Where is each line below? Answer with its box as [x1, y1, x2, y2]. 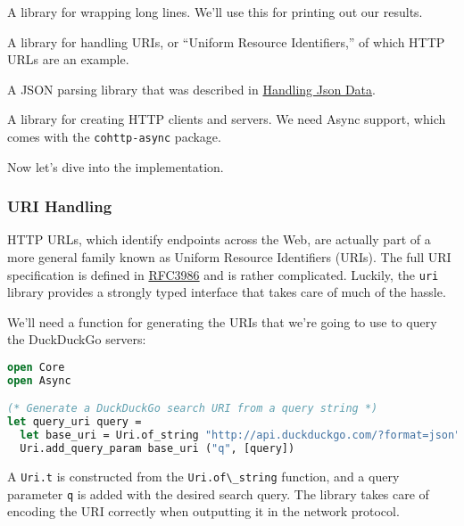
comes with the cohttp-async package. [7, 127, 221, 145]
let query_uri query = [7, 415, 142, 429]
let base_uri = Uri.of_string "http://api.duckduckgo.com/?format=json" [20, 429, 461, 442]
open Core [7, 361, 65, 374]
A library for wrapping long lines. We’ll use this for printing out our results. [7, 3, 423, 21]
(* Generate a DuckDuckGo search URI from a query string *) [7, 402, 378, 415]
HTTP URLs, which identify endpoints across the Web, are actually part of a [7, 230, 431, 249]
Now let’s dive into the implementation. [7, 157, 224, 176]
